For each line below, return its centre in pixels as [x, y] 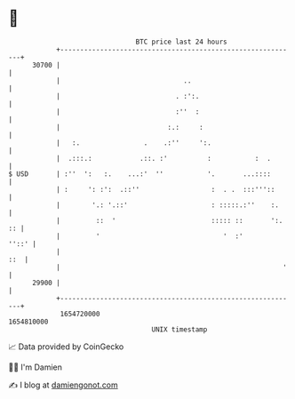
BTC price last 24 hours [181, 42]
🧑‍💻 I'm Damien [36, 367]
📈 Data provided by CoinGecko [66, 347]
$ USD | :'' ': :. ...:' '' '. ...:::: [140, 174]
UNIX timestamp [179, 329]
